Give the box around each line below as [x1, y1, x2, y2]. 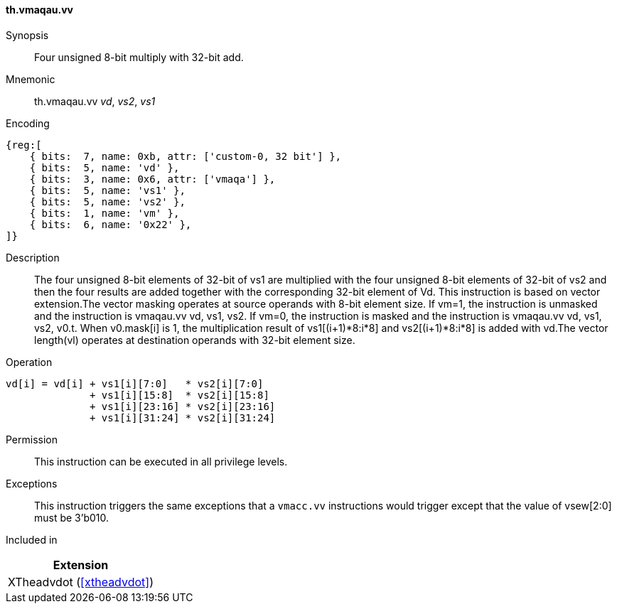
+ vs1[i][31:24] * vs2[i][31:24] [90, 411, 276, 424]
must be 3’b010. [34, 511, 109, 524]
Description [6, 251, 60, 264]
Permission [6, 433, 58, 446]
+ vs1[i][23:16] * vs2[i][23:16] [90, 400, 276, 412]
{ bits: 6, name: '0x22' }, [29, 218, 192, 230]
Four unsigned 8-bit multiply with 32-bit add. [34, 50, 244, 63]
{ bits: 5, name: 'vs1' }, [29, 184, 186, 196]
